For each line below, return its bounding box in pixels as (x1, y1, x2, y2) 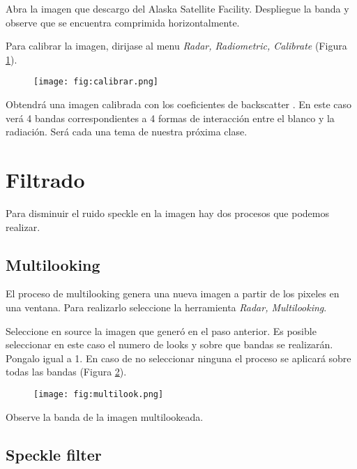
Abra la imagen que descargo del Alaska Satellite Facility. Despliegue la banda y (6, 1, 349, 15)
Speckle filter (6, 443, 102, 465)
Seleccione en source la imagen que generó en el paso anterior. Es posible (6, 323, 317, 338)
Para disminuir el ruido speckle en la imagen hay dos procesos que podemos (6, 205, 329, 220)
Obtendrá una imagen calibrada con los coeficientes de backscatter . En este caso (6, 97, 352, 112)
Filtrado (6, 165, 85, 193)
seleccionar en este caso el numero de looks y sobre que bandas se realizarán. (6, 337, 333, 352)
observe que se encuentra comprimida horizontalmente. (6, 15, 240, 29)
